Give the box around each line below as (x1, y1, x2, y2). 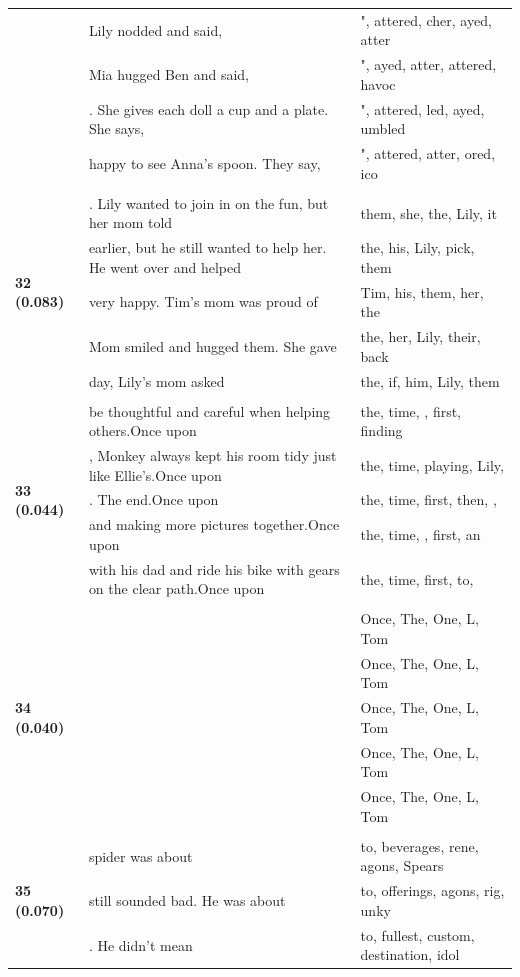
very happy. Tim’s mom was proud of (88, 291, 318, 312)
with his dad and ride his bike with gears (88, 558, 340, 579)
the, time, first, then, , (360, 489, 497, 510)
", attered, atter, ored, (360, 143, 496, 164)
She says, (88, 118, 145, 139)
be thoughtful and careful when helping (88, 400, 331, 421)
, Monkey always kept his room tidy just (88, 445, 337, 466)
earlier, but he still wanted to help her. (88, 237, 327, 258)
